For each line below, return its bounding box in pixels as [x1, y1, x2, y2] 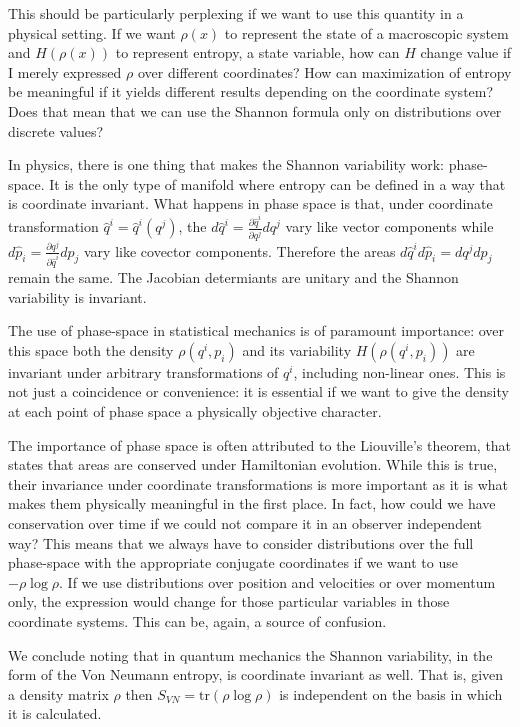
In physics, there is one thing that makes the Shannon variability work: [8, 154, 445, 175]
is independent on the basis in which [279, 683, 503, 704]
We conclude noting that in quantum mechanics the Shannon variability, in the [8, 644, 493, 665]
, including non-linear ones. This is [293, 361, 506, 382]
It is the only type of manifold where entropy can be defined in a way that [49, 173, 506, 194]
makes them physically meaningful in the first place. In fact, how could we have [8, 493, 496, 514]
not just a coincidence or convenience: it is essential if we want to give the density [8, 381, 509, 402]
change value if [420, 42, 512, 63]
